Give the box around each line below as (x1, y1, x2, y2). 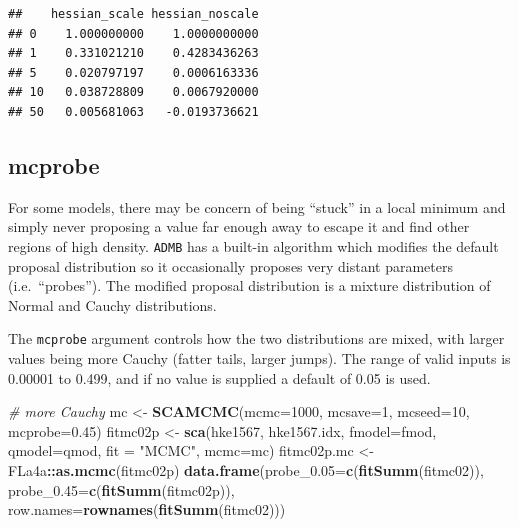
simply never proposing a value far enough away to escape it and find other (8, 216, 470, 237)
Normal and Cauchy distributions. (8, 294, 217, 315)
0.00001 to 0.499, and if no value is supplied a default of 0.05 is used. (8, 367, 431, 388)
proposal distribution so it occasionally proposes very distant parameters (8, 255, 453, 276)
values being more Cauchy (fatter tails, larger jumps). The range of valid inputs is (8, 348, 511, 369)
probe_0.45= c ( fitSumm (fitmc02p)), (8, 479, 235, 500)
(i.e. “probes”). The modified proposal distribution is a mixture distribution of (8, 275, 491, 296)
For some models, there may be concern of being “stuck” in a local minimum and (8, 196, 506, 217)
